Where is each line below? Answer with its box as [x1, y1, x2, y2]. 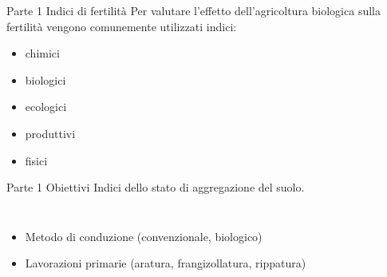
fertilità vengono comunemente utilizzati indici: [6, 18, 237, 34]
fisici [25, 152, 48, 168]
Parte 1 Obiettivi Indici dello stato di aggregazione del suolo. [6, 179, 305, 196]
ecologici [25, 98, 67, 115]
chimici [25, 45, 60, 61]
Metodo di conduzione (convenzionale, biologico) [25, 228, 263, 244]
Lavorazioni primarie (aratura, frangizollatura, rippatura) [25, 255, 306, 271]
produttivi [25, 125, 76, 141]
